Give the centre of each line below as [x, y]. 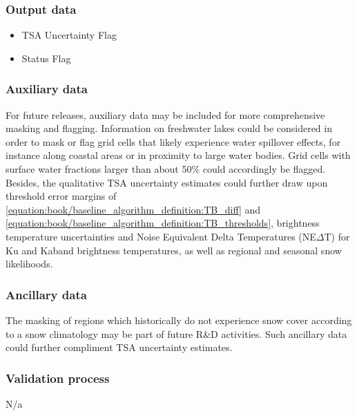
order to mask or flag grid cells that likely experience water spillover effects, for [173, 141]
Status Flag [46, 58]
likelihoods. [29, 264]
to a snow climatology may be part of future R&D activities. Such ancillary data [176, 333]
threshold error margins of [61, 196]
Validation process [58, 378]
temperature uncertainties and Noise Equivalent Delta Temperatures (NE [161, 236]
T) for [337, 236]
